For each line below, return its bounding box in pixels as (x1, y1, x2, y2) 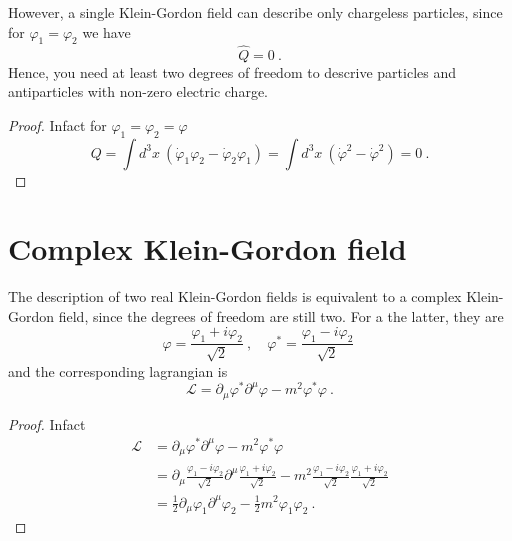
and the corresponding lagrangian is (8, 360, 228, 381)
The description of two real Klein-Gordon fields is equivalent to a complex (8, 286, 462, 307)
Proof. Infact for (8, 114, 107, 135)
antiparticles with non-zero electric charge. (8, 81, 268, 102)
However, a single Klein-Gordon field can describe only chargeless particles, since (8, 2, 503, 22)
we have (82, 21, 131, 42)
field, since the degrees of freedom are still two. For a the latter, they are (58, 305, 504, 326)
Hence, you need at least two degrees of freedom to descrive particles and (8, 61, 456, 82)
